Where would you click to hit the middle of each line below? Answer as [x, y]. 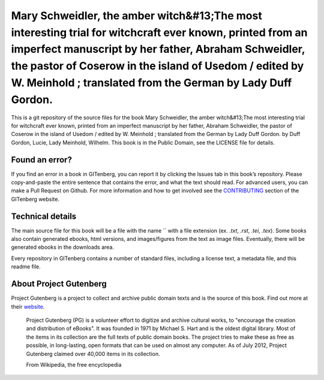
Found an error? [41, 160]
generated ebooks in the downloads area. [62, 247]
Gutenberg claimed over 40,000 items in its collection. [93, 354]
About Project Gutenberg [59, 284]
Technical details [44, 216]
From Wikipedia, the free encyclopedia [74, 364]
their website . [28, 306]
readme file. [26, 267]
